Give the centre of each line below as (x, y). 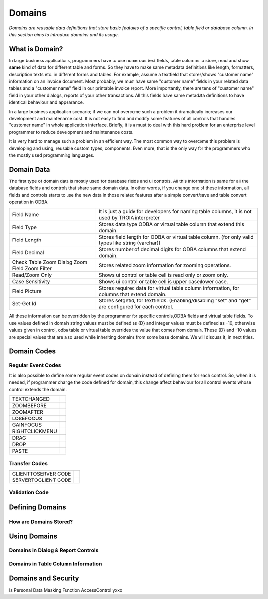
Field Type (24, 227)
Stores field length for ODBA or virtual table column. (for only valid (176, 237)
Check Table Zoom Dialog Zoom (50, 262)
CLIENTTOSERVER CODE (42, 474)
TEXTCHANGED (31, 399)
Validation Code (29, 492)
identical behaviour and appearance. (47, 102)
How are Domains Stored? (41, 522)
